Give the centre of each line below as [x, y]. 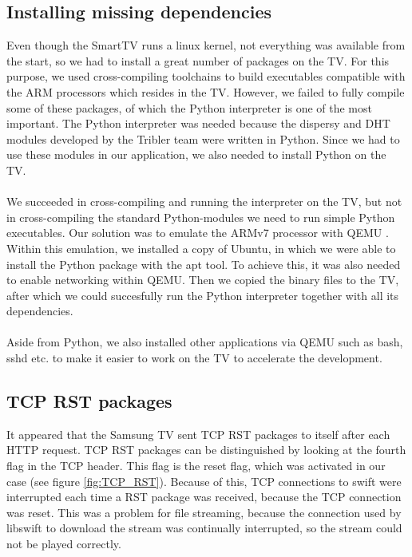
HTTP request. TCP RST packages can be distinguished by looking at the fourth [206, 450]
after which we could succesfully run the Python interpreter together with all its [203, 295]
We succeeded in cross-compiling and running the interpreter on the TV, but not [204, 201]
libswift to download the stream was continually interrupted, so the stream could [204, 528]
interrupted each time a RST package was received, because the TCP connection [204, 497]
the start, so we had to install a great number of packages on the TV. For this [198, 60]
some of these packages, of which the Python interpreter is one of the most [189, 107]
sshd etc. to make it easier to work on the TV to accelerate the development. [194, 358]
